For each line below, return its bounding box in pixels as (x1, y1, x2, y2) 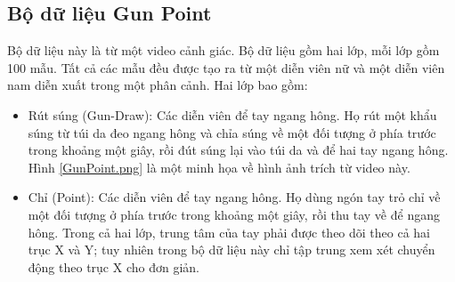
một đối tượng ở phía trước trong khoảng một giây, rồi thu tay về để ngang (28, 205, 440, 223)
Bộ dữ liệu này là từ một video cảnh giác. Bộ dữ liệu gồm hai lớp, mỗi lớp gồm (7, 41, 440, 60)
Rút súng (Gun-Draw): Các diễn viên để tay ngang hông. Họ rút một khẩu (28, 105, 437, 124)
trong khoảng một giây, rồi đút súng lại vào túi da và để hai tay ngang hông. (28, 141, 449, 159)
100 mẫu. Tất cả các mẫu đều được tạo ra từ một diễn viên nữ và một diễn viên (7, 58, 445, 77)
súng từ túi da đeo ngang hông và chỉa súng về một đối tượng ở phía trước (28, 123, 436, 141)
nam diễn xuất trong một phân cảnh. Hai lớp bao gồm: (7, 76, 308, 94)
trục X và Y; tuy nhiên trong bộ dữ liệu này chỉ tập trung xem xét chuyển (28, 240, 435, 259)
